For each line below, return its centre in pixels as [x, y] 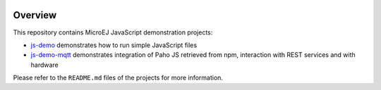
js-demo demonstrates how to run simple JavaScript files [114, 45]
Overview [35, 15]
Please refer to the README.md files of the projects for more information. [118, 78]
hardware [45, 65]
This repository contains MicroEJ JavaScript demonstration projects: [113, 32]
